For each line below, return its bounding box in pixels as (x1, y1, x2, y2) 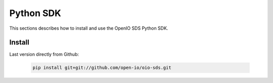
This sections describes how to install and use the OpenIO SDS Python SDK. (9, 25, 168, 31)
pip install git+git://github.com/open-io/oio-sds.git (32, 65, 171, 70)
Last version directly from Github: (9, 51, 79, 57)
